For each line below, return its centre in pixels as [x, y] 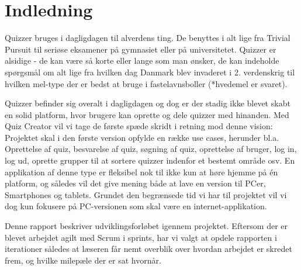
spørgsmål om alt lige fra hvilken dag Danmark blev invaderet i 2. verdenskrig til [150, 72]
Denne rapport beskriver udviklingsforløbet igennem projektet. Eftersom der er [146, 226]
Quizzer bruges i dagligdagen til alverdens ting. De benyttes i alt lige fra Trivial [148, 38]
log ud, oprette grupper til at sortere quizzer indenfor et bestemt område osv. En [150, 160]
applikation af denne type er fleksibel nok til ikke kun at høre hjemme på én [141, 172]
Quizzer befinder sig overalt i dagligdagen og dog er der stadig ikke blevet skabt [148, 103]
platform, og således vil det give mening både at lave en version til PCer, [135, 183]
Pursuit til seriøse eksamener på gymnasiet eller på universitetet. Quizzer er [141, 49]
